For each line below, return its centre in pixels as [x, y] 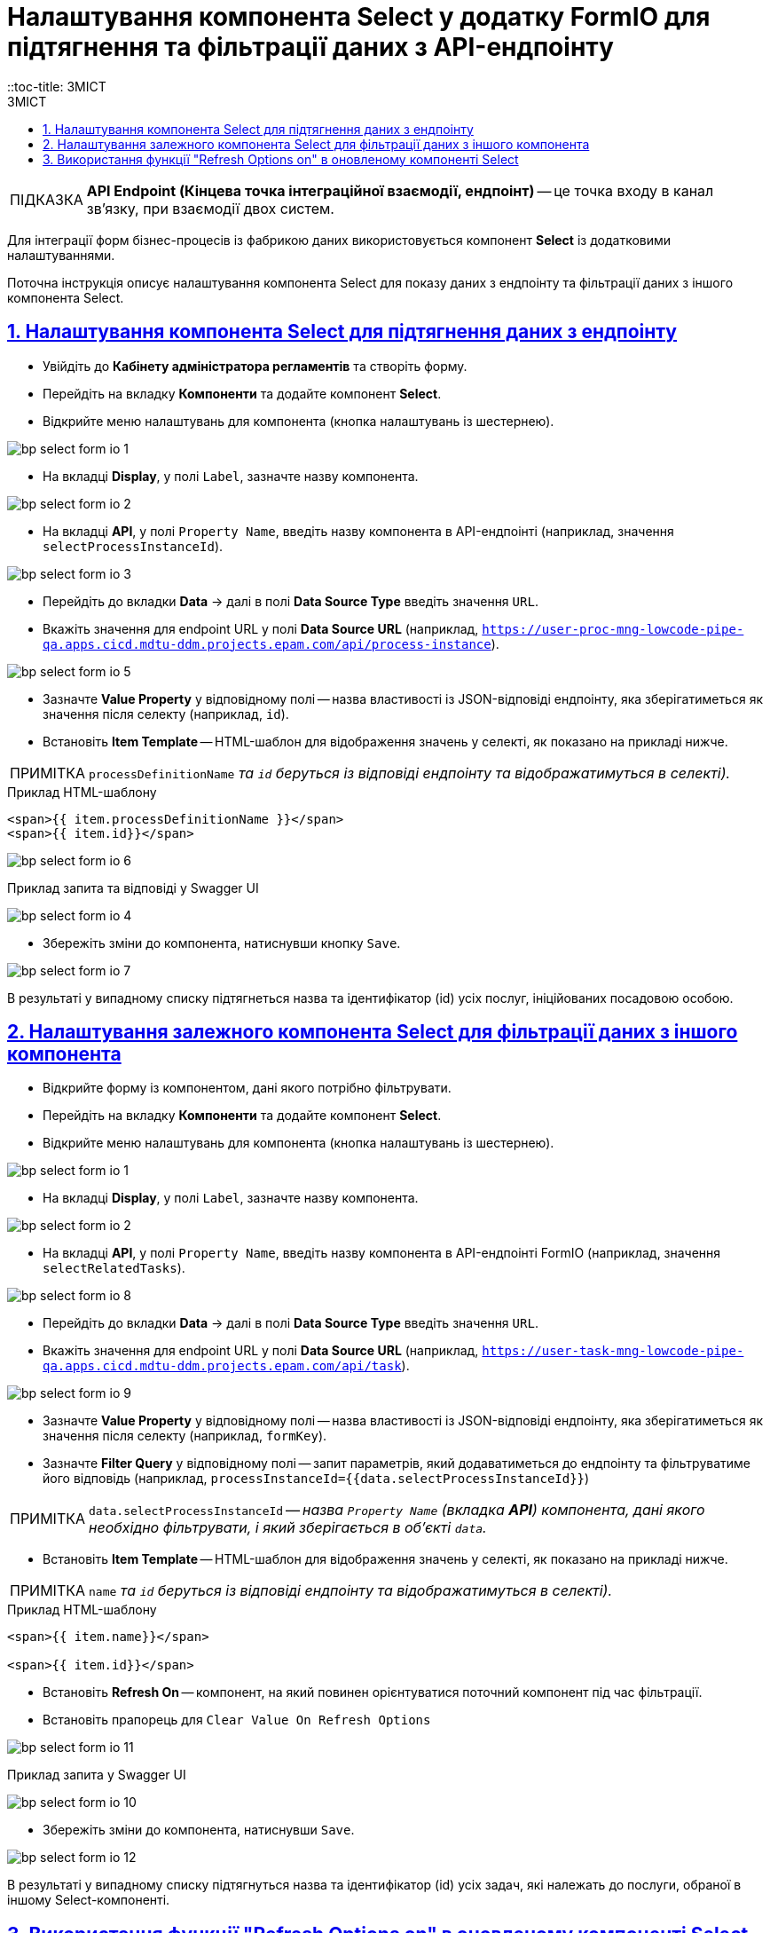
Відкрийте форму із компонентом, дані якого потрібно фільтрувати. [247, 1088]
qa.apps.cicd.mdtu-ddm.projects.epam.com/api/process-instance [267, 644]
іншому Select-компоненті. [89, 1900]
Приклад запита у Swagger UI [97, 1775]
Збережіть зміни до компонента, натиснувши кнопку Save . [222, 943]
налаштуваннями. [61, 255]
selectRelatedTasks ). [114, 1268]
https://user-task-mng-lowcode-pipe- [613, 1351]
